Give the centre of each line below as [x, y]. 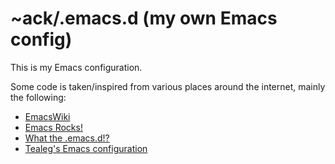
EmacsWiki [47, 116]
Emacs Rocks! [53, 127]
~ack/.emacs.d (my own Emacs [144, 18]
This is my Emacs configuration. [76, 67]
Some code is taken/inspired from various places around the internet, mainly [168, 86]
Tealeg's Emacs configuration [86, 148]
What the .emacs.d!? [67, 138]
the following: [38, 97]
